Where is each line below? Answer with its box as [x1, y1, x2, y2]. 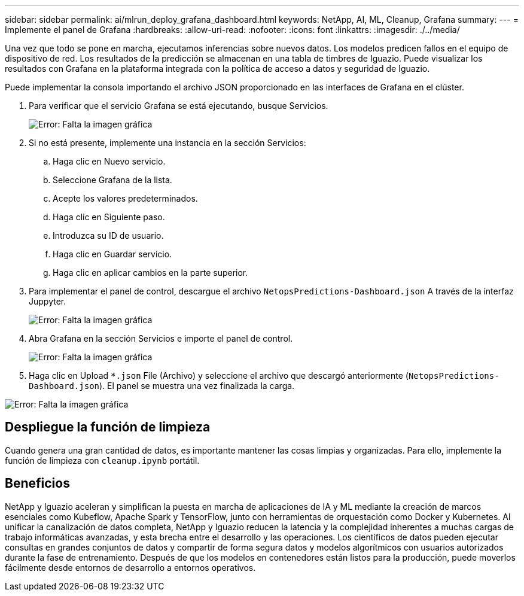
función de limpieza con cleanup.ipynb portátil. [5, 455, 200, 466]
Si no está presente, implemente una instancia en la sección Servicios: [29, 138, 306, 148]
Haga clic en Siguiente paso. [53, 212, 165, 222]
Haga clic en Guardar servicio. [53, 249, 172, 259]
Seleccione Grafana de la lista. [53, 175, 172, 185]
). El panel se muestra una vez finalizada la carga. [99, 381, 295, 391]
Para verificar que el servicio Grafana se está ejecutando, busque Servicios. [29, 101, 328, 111]
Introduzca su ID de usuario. [53, 230, 164, 241]
